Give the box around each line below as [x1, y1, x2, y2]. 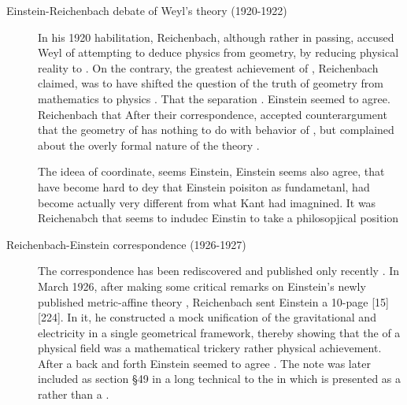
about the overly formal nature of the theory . [38, 136, 260, 153]
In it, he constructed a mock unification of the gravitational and [67, 309, 376, 325]
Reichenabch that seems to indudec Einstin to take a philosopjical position [38, 210, 399, 226]
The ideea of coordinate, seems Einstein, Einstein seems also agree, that [38, 163, 385, 180]
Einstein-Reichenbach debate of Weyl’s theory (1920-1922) [6, 2, 287, 18]
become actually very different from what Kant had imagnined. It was [38, 194, 376, 210]
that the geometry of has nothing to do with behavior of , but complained [38, 121, 394, 138]
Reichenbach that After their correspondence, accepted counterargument [38, 106, 387, 122]
